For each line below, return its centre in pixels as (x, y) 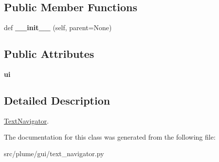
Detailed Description (57, 100)
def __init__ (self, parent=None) (58, 27)
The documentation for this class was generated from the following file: (110, 137)
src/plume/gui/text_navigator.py (54, 153)
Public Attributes (49, 54)
